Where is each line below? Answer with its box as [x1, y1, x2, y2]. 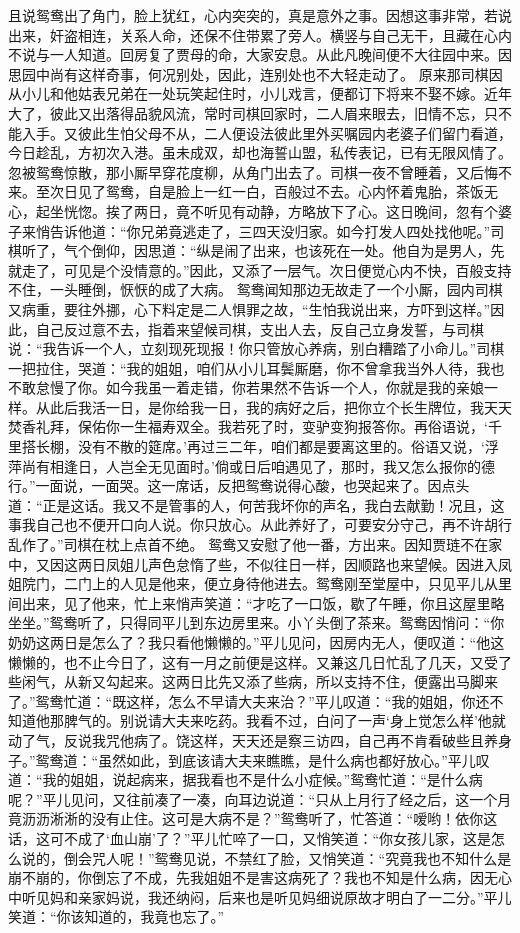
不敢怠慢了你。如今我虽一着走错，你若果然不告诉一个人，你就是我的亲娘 [8, 377, 484, 398]
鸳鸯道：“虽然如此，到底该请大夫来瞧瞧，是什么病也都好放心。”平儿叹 [35, 749, 490, 770]
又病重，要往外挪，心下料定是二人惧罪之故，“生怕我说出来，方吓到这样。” [8, 298, 491, 319]
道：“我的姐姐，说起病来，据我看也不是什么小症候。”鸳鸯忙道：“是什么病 [8, 769, 483, 790]
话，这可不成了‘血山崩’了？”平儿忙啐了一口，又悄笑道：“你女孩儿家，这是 [8, 827, 491, 848]
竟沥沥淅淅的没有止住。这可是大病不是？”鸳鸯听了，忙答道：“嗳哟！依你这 [8, 808, 498, 829]
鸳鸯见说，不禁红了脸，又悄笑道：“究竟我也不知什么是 [154, 847, 512, 868]
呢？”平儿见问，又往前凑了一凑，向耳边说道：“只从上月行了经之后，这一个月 [8, 788, 512, 809]
